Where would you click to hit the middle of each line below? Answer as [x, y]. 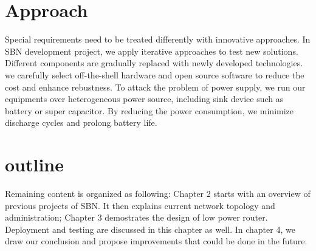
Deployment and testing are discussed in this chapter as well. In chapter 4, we [150, 229]
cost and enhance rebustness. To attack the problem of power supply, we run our [155, 87]
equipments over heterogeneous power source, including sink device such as [144, 99]
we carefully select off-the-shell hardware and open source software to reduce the [155, 74]
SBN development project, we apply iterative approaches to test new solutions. [152, 51]
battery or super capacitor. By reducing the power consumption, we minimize [149, 110]
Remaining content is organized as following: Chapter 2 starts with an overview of [158, 193]
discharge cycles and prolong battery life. [81, 122]
